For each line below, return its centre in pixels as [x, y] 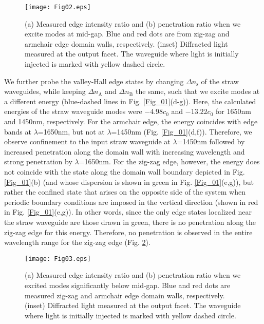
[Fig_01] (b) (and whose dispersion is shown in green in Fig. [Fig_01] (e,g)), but [129, 182]
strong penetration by [38, 161]
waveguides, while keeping [45, 91]
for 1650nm [233, 111]
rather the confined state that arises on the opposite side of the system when [125, 192]
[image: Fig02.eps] [58, 7]
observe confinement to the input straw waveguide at [87, 141]
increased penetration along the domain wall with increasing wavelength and [125, 151]
